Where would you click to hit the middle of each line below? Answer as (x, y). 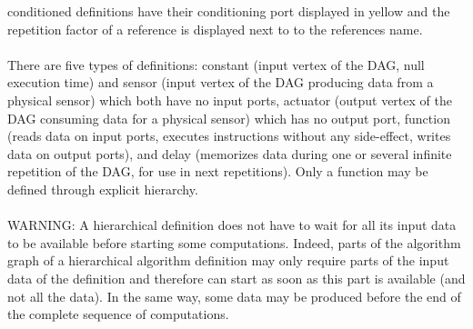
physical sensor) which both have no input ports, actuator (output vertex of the (230, 100)
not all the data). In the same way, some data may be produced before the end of (234, 296)
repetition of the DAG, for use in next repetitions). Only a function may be (218, 171)
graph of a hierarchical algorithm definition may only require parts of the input (228, 260)
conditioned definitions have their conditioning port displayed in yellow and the (229, 11)
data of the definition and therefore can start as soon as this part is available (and (236, 278)
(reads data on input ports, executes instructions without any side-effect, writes (229, 136)
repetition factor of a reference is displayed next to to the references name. (215, 29)
